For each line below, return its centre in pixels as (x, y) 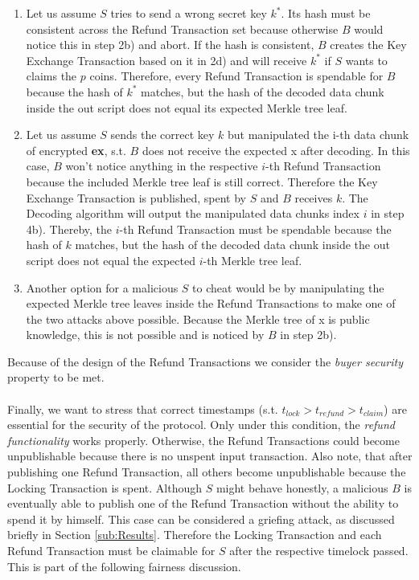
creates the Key (368, 45)
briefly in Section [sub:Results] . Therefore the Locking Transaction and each (195, 535)
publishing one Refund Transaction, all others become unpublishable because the (207, 472)
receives (314, 197)
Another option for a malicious (102, 287)
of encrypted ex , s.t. (76, 150)
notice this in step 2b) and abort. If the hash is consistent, (170, 45)
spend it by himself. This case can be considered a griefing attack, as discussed (201, 519)
